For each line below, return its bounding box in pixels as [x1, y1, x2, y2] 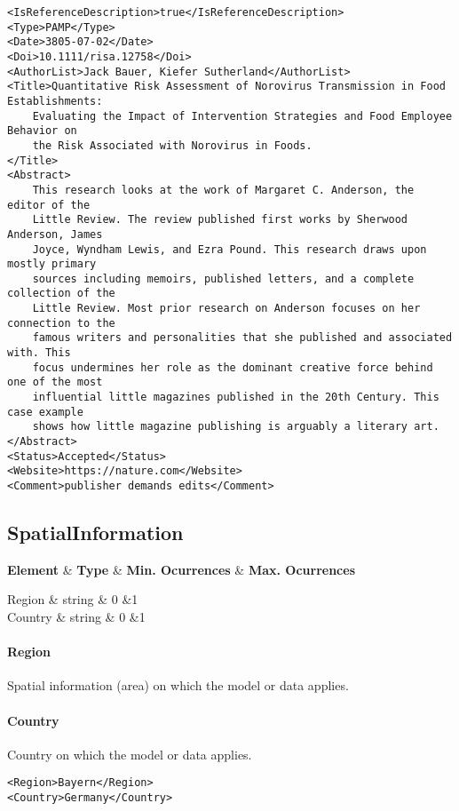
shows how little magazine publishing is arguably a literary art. [32, 420, 439, 433]
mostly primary [7, 258, 97, 271]
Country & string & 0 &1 [7, 608, 146, 626]
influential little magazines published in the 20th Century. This [32, 391, 439, 404]
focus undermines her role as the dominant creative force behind [32, 361, 433, 374]
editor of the [7, 198, 91, 211]
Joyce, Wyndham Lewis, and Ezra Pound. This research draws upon [32, 243, 427, 256]
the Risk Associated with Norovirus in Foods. [32, 139, 313, 152]
